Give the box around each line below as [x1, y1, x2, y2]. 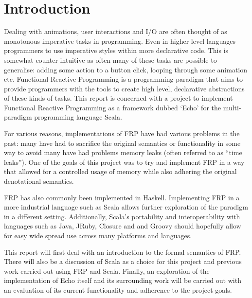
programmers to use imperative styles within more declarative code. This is [4, 45, 229, 55]
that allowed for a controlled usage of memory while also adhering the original [4, 166, 237, 176]
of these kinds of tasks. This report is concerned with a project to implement [4, 93, 233, 103]
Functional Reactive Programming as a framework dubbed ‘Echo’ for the [4, 102, 221, 112]
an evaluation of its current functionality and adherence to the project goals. [4, 284, 232, 295]
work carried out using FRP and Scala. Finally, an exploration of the [4, 265, 210, 276]
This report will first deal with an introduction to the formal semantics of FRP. [4, 246, 241, 257]
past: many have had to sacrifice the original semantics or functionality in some [4, 138, 241, 148]
